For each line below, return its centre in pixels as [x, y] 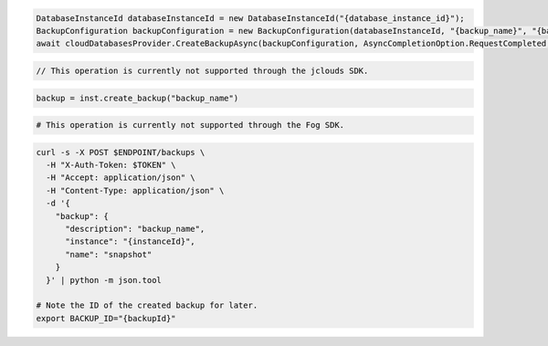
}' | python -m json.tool [104, 280]
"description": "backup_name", [135, 229]
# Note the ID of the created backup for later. [147, 305]
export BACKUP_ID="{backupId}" [106, 318]
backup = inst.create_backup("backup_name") [137, 98]
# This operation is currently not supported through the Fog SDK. [190, 125]
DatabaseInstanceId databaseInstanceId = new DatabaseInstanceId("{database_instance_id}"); [250, 18]
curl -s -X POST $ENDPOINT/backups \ [121, 152]
